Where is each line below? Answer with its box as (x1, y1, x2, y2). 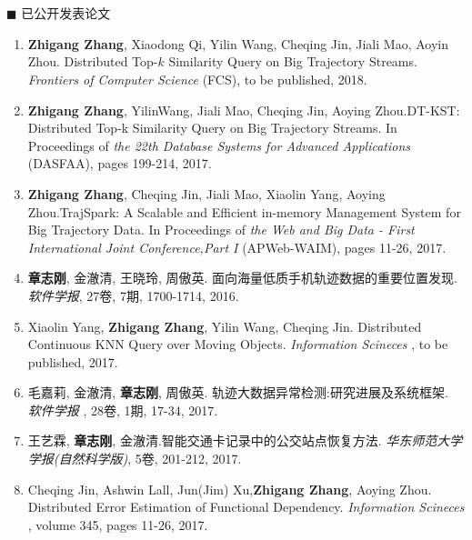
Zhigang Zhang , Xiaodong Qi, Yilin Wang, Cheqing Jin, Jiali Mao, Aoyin (27, 34, 448, 53)
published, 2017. (27, 352, 118, 371)
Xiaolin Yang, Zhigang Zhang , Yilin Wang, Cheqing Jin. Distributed (27, 316, 422, 335)
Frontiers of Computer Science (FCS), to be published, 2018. (27, 69, 367, 88)
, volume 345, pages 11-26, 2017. (27, 515, 208, 534)
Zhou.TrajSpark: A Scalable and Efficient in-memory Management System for (27, 202, 461, 221)
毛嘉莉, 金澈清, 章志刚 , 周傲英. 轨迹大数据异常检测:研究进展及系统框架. (27, 383, 448, 402)
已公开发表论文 (21, 4, 111, 23)
